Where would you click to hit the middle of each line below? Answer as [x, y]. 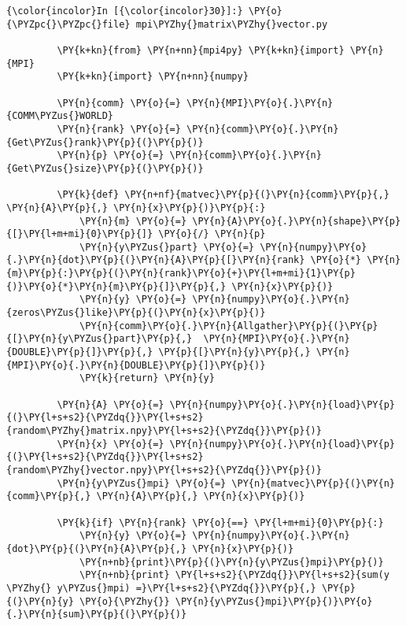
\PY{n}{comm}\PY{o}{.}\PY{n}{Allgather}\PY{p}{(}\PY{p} [229, 326]
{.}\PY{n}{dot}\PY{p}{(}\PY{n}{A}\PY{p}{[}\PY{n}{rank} [156, 260]
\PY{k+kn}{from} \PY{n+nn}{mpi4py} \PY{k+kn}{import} [201, 50]
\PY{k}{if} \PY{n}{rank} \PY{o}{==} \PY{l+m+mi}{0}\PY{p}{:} [220, 522]
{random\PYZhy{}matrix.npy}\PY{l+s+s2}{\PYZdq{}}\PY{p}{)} [164, 431]
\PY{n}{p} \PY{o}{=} [111, 156]
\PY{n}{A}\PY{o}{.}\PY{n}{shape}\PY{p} [297, 221]
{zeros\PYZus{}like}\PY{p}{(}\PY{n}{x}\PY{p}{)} [136, 313]
